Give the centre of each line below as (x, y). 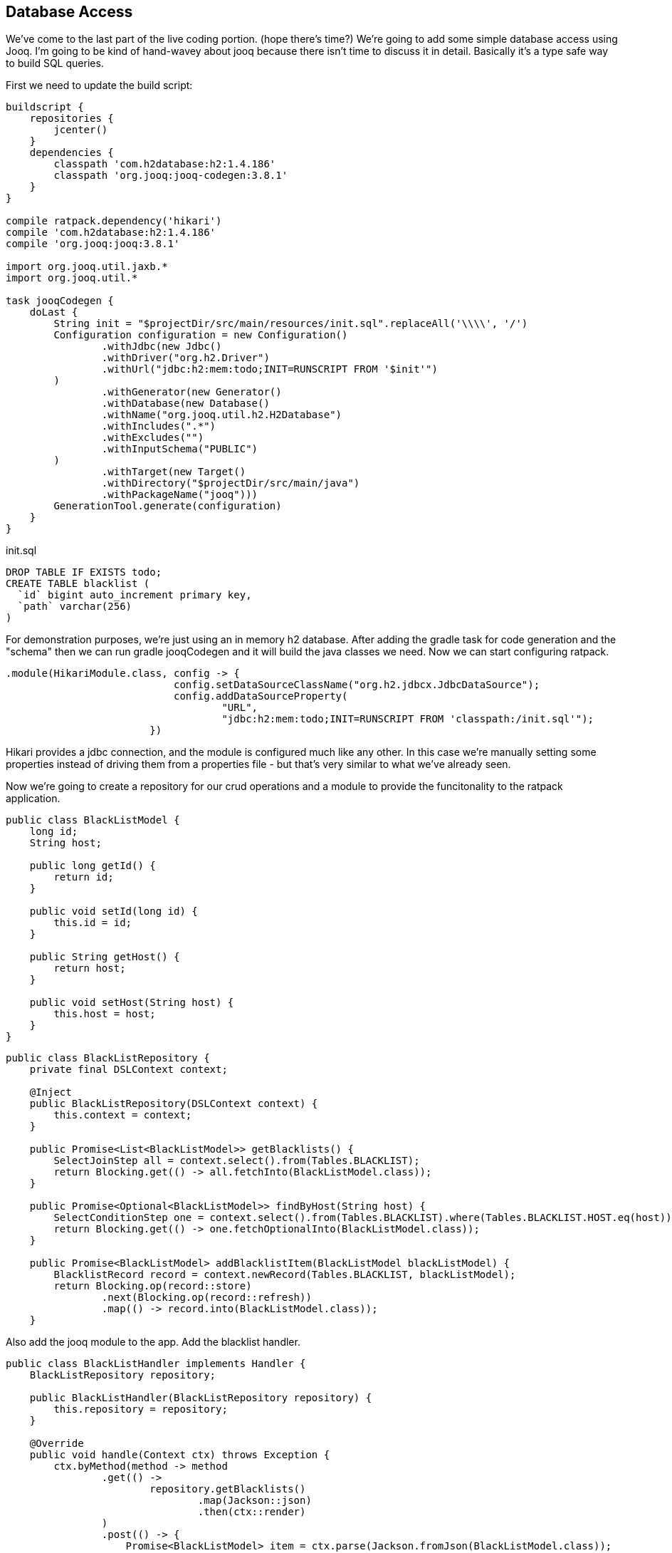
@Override (57, 1444)
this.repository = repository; (141, 1409)
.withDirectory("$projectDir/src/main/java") (231, 483)
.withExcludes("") (153, 438)
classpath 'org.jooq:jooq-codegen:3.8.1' (171, 176)
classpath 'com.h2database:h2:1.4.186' (165, 164)
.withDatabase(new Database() (185, 404)
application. (33, 799)
